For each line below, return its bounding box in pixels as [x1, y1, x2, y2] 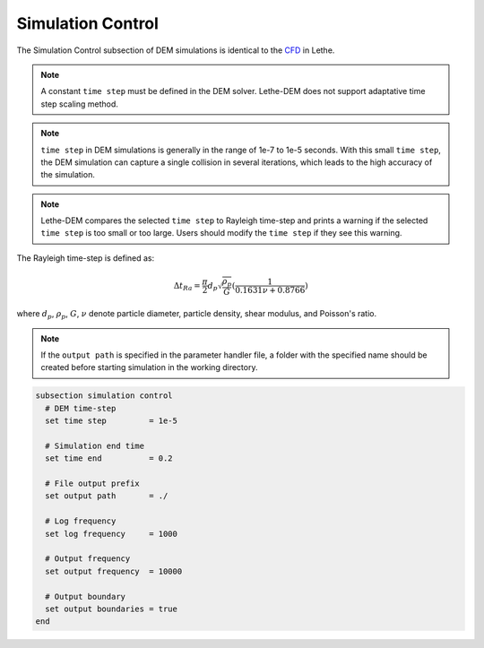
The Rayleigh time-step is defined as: [16, 252, 155, 264]
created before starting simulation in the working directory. [40, 362, 258, 373]
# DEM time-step [45, 403, 117, 413]
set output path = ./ [45, 491, 169, 501]
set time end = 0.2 [45, 454, 174, 463]
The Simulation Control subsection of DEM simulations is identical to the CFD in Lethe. [16, 45, 335, 56]
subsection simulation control [35, 391, 174, 401]
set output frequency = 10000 [45, 566, 183, 576]
